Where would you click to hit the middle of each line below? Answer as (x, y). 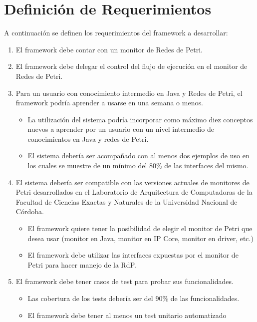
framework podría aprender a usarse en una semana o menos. (109, 103)
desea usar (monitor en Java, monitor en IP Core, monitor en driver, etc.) (140, 238)
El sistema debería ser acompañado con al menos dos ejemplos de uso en (138, 156)
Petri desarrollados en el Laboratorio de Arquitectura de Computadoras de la (134, 192)
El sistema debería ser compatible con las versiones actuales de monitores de (132, 182)
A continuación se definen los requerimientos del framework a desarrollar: (116, 33)
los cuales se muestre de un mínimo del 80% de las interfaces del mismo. (138, 165)
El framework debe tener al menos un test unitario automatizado (127, 315)
